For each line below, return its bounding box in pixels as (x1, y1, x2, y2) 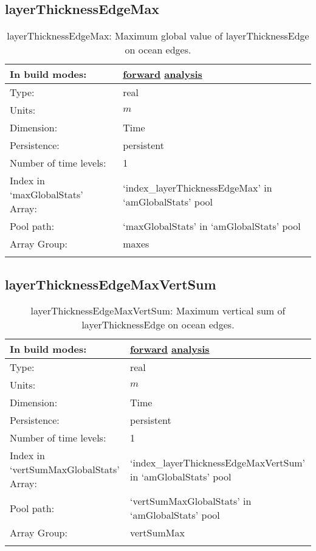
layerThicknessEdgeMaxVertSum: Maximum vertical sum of (30, 303, 286, 318)
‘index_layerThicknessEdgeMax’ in (123, 180, 272, 195)
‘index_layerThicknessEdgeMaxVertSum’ (129, 455, 306, 470)
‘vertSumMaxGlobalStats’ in (129, 494, 252, 508)
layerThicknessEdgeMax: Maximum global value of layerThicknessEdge (7, 29, 309, 43)
